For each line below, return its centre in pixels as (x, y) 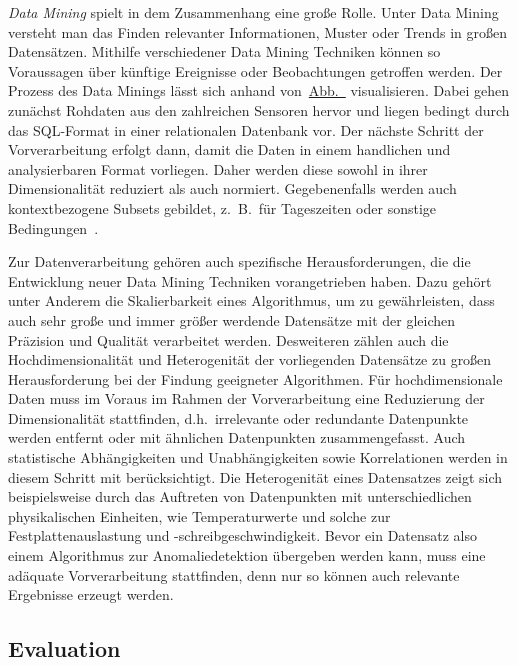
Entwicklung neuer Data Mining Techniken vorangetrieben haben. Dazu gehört (250, 280)
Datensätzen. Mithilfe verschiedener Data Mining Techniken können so (224, 51)
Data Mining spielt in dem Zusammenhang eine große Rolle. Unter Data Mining (253, 12)
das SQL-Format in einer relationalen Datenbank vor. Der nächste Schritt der (246, 129)
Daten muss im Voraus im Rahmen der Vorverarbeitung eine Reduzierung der (246, 398)
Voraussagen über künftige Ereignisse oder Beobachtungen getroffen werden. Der (255, 70)
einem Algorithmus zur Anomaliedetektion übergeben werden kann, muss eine (247, 555)
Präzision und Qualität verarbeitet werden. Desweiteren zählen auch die (228, 339)
